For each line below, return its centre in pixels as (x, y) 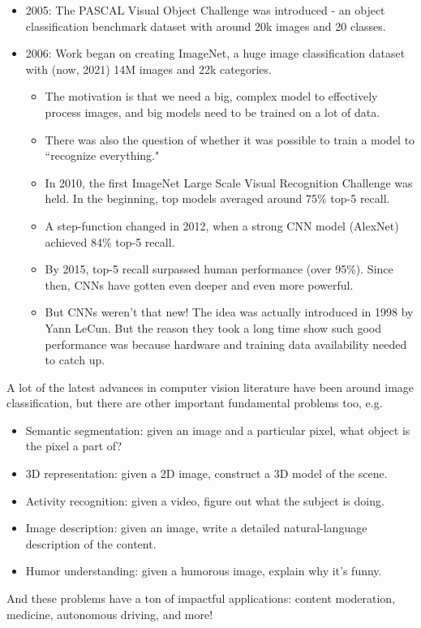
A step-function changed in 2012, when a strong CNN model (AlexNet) (222, 225)
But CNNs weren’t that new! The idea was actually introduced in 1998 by (229, 312)
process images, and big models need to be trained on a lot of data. (213, 112)
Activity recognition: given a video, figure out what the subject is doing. (205, 500)
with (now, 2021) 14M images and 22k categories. (148, 69)
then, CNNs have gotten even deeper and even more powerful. (199, 284)
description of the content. (91, 543)
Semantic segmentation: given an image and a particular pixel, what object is (218, 430)
